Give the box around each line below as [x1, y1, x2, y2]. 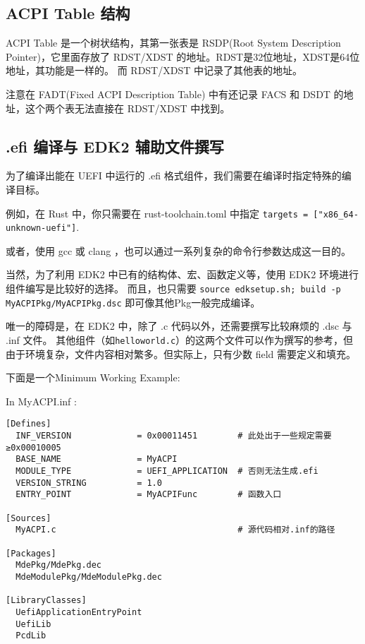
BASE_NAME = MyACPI [16, 454, 178, 465]
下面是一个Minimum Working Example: [6, 370, 180, 385]
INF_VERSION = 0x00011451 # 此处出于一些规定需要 [16, 431, 332, 441]
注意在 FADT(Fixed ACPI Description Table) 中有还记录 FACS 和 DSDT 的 [6, 86, 344, 101]
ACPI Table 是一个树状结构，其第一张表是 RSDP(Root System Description [6, 35, 341, 50]
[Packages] [6, 548, 56, 559]
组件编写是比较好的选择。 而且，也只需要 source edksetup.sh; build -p [6, 281, 341, 296]
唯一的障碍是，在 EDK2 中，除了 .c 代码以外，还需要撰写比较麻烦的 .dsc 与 [6, 318, 352, 333]
